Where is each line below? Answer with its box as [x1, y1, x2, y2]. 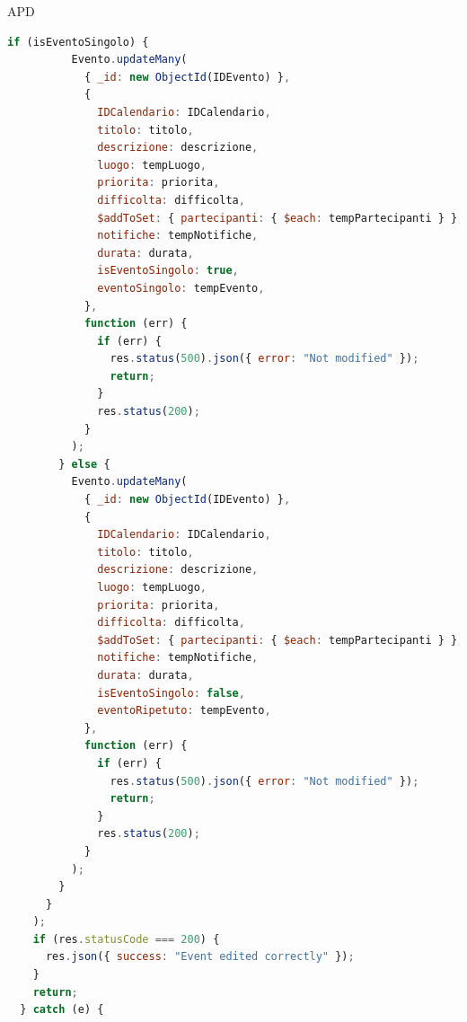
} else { [58, 457, 110, 471]
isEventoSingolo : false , [97, 686, 245, 700]
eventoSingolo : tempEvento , [97, 281, 265, 295]
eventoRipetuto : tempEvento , [97, 704, 271, 718]
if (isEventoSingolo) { [7, 35, 149, 48]
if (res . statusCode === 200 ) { [32, 932, 220, 946]
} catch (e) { [20, 1003, 104, 1017]
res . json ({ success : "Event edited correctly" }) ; [45, 950, 355, 964]
